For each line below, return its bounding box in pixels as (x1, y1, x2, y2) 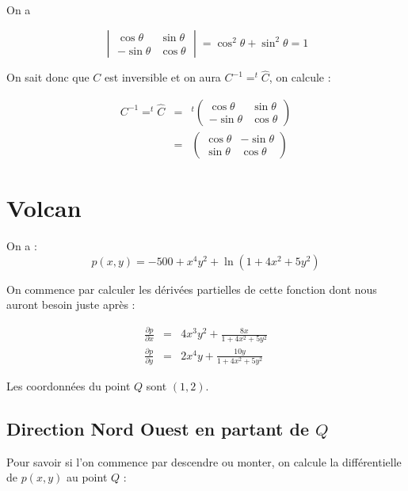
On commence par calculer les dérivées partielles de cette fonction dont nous (6, 280, 377, 297)
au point (66, 469, 108, 485)
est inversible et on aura (105, 69, 221, 86)
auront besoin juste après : (6, 296, 135, 313)
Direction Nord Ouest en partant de (6, 417, 310, 441)
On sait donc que (6, 69, 90, 86)
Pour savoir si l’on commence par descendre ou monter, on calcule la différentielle (6, 453, 402, 470)
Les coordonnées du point (6, 378, 131, 394)
